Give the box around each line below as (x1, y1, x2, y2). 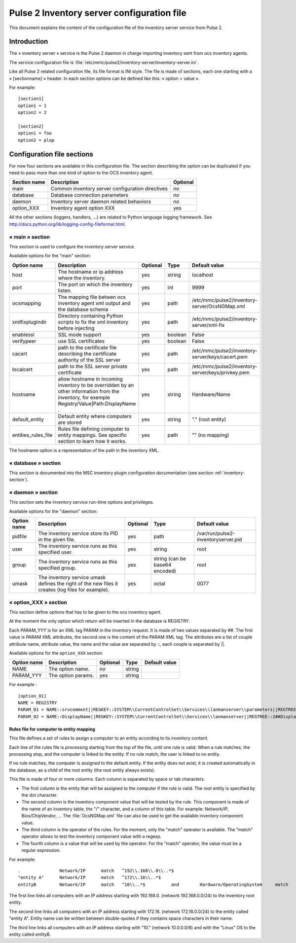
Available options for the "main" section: (9, 253, 91, 259)
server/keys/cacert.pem (191, 353, 248, 360)
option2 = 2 (18, 110, 47, 115)
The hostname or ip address (58, 268, 123, 275)
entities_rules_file (12, 431, 53, 438)
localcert (12, 366, 33, 373)
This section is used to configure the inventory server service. (9, 244, 136, 249)
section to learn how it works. (58, 438, 127, 445)
